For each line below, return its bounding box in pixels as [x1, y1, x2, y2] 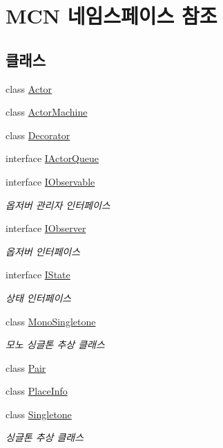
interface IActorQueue [6, 151, 99, 165]
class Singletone [6, 406, 72, 421]
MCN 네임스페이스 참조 [6, 1, 217, 30]
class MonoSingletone [6, 314, 96, 328]
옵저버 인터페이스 [6, 244, 81, 258]
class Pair [6, 360, 46, 375]
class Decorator [6, 127, 70, 142]
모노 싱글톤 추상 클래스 [6, 337, 105, 352]
